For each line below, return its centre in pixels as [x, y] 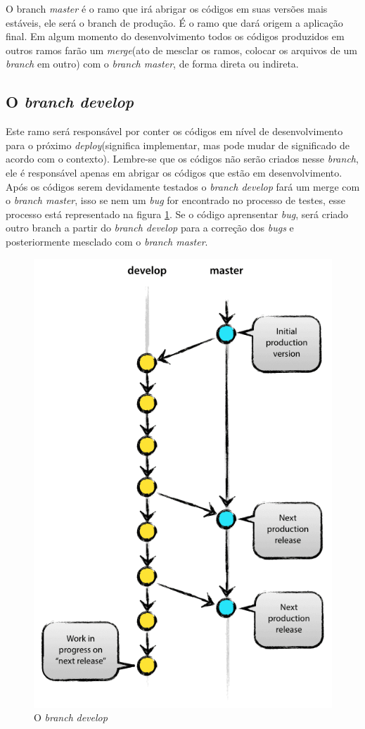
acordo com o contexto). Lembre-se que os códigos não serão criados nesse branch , [182, 159]
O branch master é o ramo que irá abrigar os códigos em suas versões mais [167, 8]
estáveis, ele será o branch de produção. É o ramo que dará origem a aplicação [174, 22]
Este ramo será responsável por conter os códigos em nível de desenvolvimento [174, 131]
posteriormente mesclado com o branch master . [107, 241]
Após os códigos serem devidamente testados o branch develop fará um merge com [183, 186]
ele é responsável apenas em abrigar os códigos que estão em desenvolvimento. [174, 172]
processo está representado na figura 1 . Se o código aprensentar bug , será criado [177, 214]
